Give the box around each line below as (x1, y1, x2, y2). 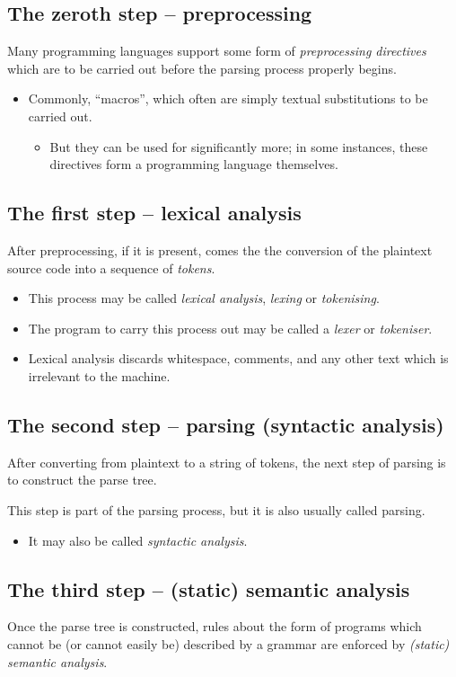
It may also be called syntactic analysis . (28, 530, 248, 549)
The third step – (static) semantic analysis (7, 575, 410, 602)
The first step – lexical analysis (7, 199, 302, 227)
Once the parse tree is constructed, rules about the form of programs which (7, 617, 422, 636)
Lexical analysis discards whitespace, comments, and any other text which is (28, 349, 449, 368)
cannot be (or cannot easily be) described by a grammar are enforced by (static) (7, 634, 450, 653)
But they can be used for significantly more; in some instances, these (49, 137, 428, 156)
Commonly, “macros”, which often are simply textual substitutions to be (28, 89, 428, 108)
